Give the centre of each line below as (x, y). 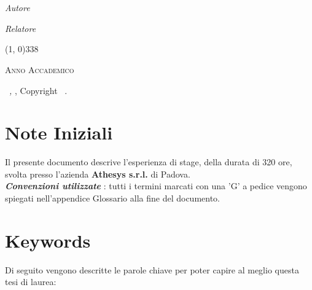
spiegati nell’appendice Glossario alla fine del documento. (112, 198)
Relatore (21, 28)
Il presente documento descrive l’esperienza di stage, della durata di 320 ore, (149, 162)
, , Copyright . (38, 90)
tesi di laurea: (31, 282)
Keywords (48, 240)
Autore (18, 8)
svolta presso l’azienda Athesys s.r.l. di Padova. (98, 174)
